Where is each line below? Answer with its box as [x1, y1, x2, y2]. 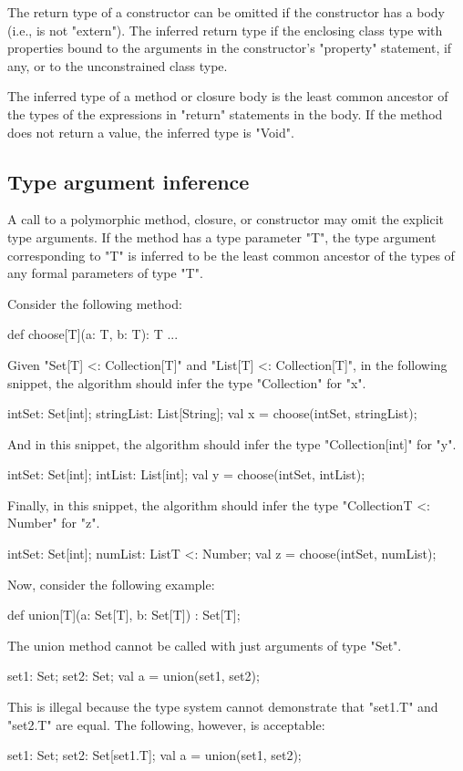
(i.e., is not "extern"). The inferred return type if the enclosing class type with [7, 20, 443, 39]
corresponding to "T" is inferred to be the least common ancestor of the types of [7, 245, 455, 264]
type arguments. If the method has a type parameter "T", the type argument [7, 227, 437, 246]
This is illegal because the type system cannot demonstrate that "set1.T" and [7, 697, 438, 716]
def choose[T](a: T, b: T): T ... [7, 324, 179, 344]
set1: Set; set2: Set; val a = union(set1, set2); [7, 666, 260, 685]
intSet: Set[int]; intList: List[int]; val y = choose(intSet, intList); [7, 465, 365, 484]
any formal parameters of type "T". [7, 263, 203, 283]
